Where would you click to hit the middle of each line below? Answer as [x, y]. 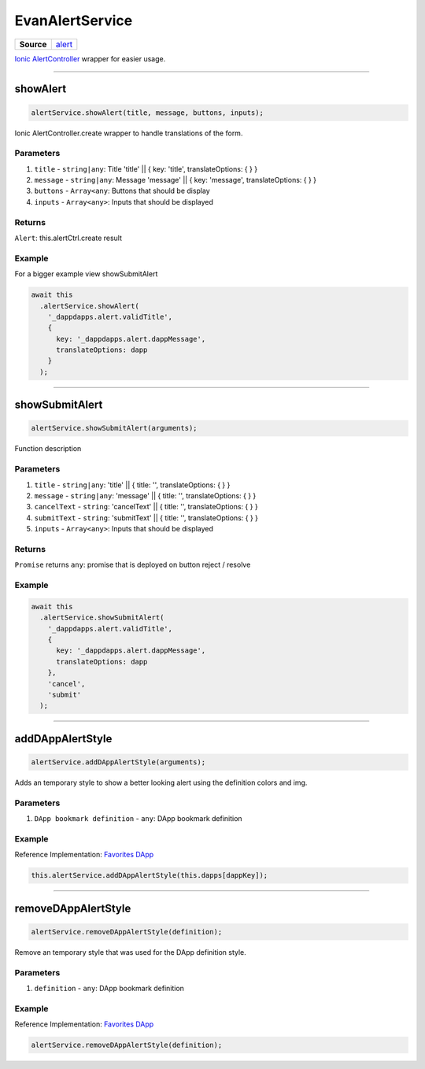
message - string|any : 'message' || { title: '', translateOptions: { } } [145, 495]
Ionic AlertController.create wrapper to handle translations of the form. [129, 133]
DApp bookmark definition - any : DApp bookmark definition [139, 819]
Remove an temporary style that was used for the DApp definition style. [131, 952]
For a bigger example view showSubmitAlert [86, 274]
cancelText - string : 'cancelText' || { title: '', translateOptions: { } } [146, 507]
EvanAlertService [74, 20]
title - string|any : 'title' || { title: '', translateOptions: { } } [132, 485]
